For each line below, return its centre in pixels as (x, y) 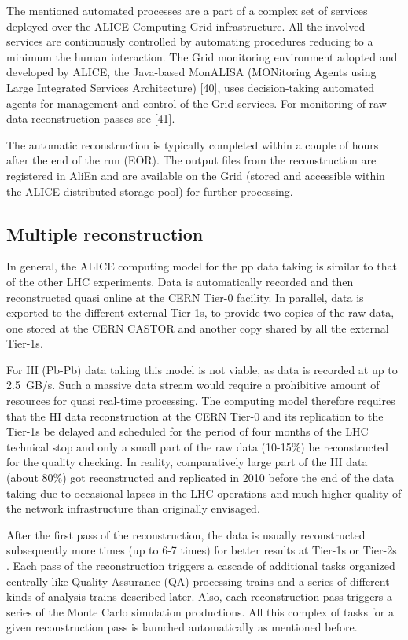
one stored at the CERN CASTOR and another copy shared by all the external (198, 327)
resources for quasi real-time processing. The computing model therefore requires (201, 401)
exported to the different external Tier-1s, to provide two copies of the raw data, (200, 313)
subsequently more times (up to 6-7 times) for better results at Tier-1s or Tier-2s (202, 550)
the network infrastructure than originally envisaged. (133, 508)
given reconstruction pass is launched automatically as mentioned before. (182, 627)
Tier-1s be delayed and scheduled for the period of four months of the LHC (187, 431)
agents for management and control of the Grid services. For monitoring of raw (197, 103)
